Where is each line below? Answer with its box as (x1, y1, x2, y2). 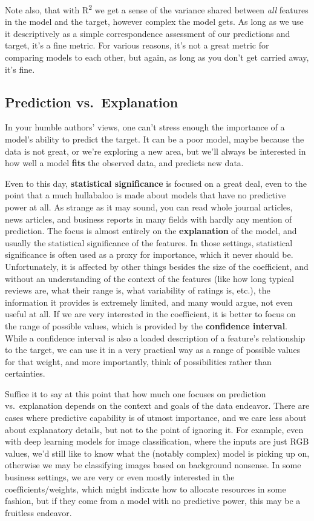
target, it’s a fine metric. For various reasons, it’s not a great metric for (5, 39, 269, 52)
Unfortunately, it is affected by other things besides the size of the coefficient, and (5, 260, 309, 272)
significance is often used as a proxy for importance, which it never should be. (5, 248, 293, 261)
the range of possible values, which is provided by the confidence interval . (5, 319, 288, 332)
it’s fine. (5, 62, 35, 75)
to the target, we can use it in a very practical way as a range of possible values (5, 343, 301, 356)
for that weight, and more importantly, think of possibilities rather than (5, 355, 272, 368)
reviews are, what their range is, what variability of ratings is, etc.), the (5, 284, 270, 297)
